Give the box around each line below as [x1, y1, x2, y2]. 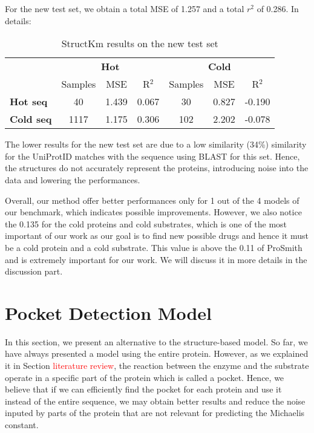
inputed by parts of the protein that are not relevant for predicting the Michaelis [5, 406, 305, 419]
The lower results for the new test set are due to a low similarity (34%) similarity [5, 138, 307, 151]
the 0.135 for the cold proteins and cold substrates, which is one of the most [5, 217, 287, 230]
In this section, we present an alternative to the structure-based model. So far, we [5, 335, 308, 348]
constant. [5, 418, 39, 431]
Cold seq [10, 112, 52, 126]
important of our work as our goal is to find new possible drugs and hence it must [5, 229, 309, 242]
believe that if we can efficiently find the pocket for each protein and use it [5, 383, 282, 396]
